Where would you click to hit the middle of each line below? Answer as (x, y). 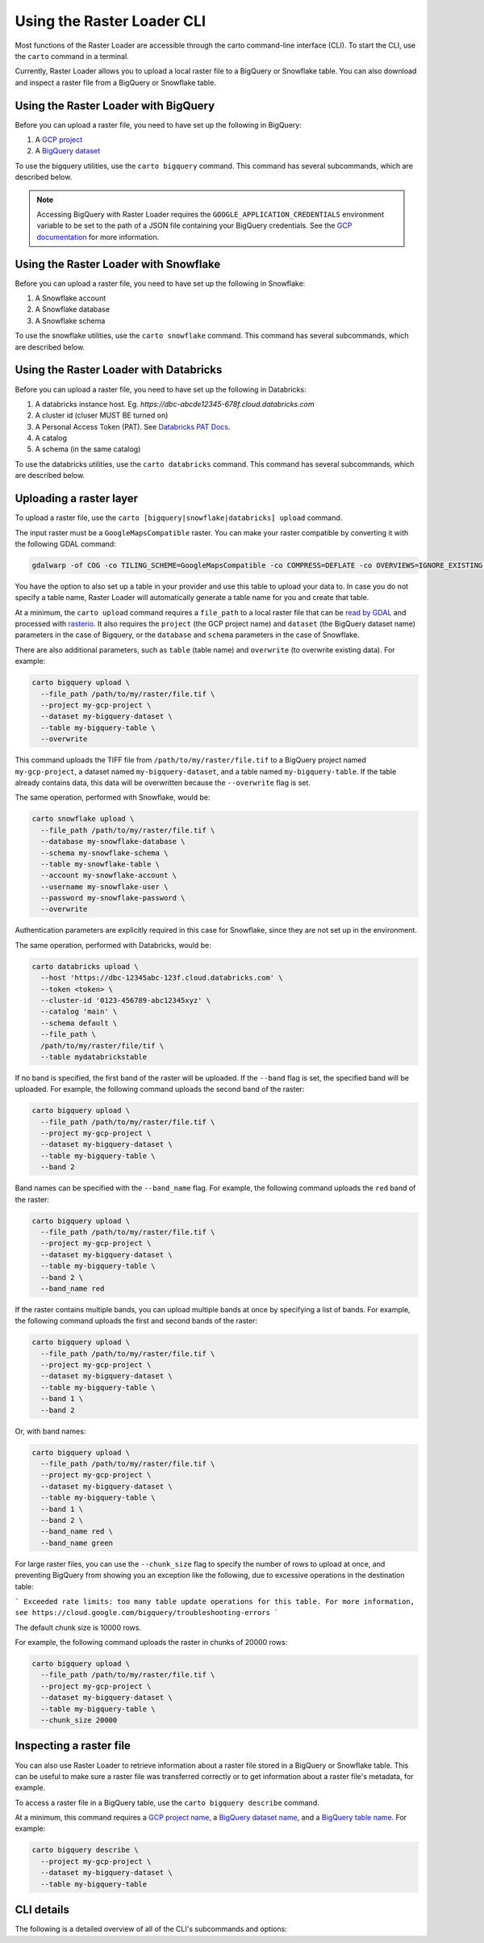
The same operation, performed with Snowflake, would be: (113, 797)
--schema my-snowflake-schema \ (104, 853)
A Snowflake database (73, 309)
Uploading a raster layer (77, 499)
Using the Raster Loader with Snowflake (118, 264)
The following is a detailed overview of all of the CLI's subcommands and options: (151, 1929)
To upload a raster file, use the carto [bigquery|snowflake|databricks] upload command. (179, 518)
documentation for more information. (98, 237)
